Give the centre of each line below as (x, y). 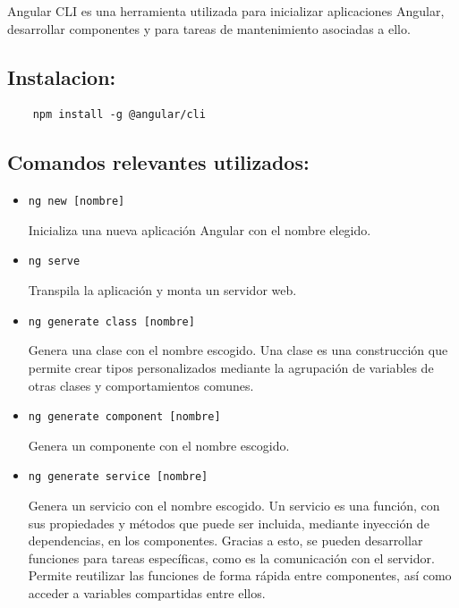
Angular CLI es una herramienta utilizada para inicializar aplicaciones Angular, (226, 11)
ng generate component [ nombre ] (124, 417)
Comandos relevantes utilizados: (158, 162)
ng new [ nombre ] (76, 202)
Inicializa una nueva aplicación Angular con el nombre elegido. (200, 229)
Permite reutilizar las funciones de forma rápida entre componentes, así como (240, 575)
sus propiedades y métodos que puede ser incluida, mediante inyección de (229, 523)
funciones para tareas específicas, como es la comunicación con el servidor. (231, 557)
